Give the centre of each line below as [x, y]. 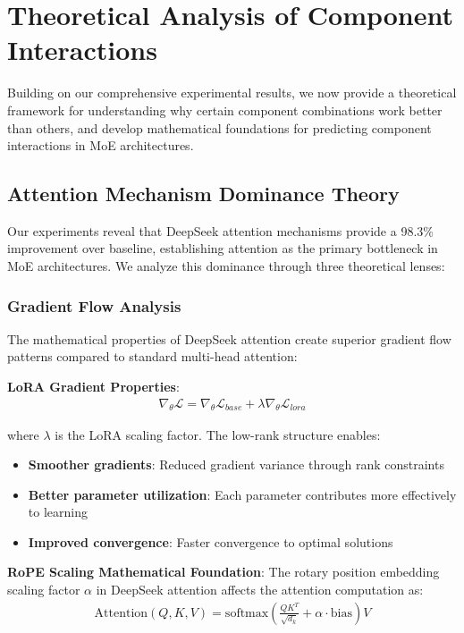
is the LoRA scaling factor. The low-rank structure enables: [218, 434]
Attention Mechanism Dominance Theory [203, 194]
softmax [247, 613]
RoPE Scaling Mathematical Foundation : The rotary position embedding [224, 572]
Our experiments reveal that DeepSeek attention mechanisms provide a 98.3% [220, 230]
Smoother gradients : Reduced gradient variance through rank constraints [236, 464]
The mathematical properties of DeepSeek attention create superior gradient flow [229, 338]
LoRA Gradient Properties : [93, 387]
